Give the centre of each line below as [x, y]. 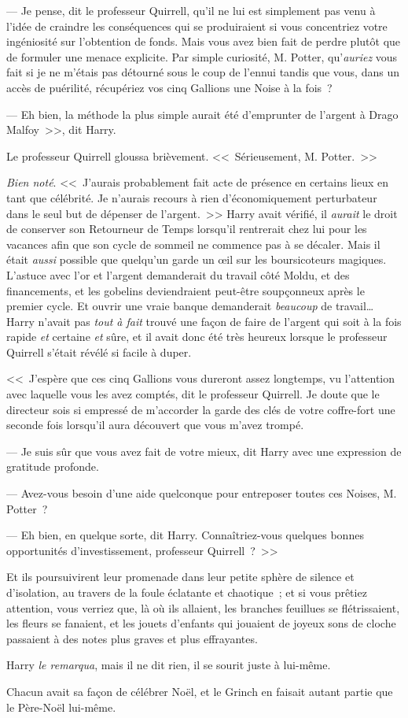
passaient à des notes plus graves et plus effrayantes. [132, 638]
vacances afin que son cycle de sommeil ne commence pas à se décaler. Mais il [193, 244]
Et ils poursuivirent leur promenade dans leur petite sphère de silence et [180, 577]
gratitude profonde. [53, 466]
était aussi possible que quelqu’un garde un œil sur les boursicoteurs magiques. [197, 259]
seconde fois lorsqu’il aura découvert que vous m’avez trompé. [155, 425]
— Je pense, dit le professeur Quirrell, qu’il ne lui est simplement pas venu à [191, 10]
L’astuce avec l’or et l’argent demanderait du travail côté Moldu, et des [178, 274]
